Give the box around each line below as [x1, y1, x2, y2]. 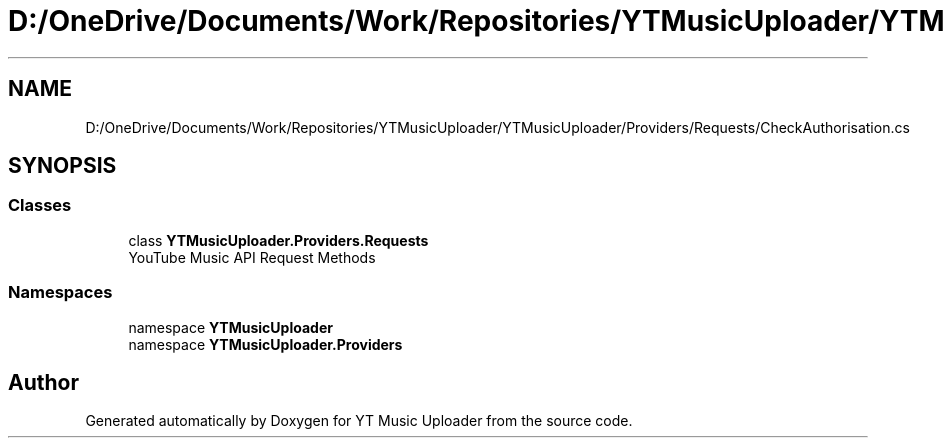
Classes [8, 195, 72, 216]
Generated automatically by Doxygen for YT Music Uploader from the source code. [85, 412, 633, 430]
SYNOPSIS [8, 153, 117, 179]
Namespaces [8, 282, 113, 303]
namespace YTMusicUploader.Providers [128, 335, 403, 353]
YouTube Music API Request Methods [128, 248, 376, 266]
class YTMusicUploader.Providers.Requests [128, 231, 429, 249]
